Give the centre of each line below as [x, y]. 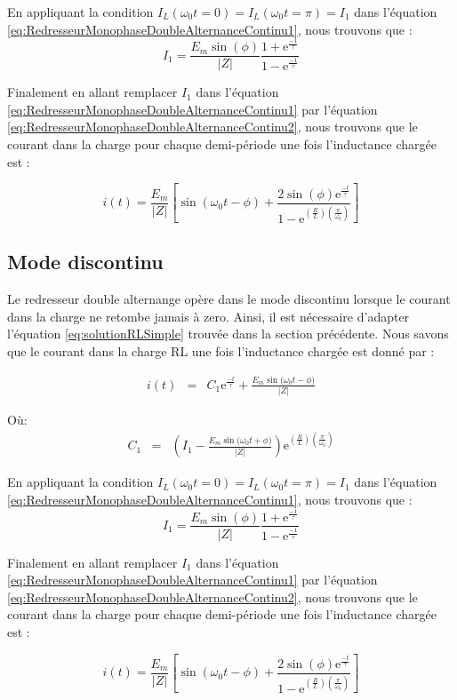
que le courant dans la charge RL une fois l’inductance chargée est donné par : [221, 351]
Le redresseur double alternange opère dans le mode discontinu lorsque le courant [229, 299]
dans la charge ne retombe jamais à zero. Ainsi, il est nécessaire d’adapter [208, 316]
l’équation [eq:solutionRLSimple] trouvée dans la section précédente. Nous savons [228, 334]
